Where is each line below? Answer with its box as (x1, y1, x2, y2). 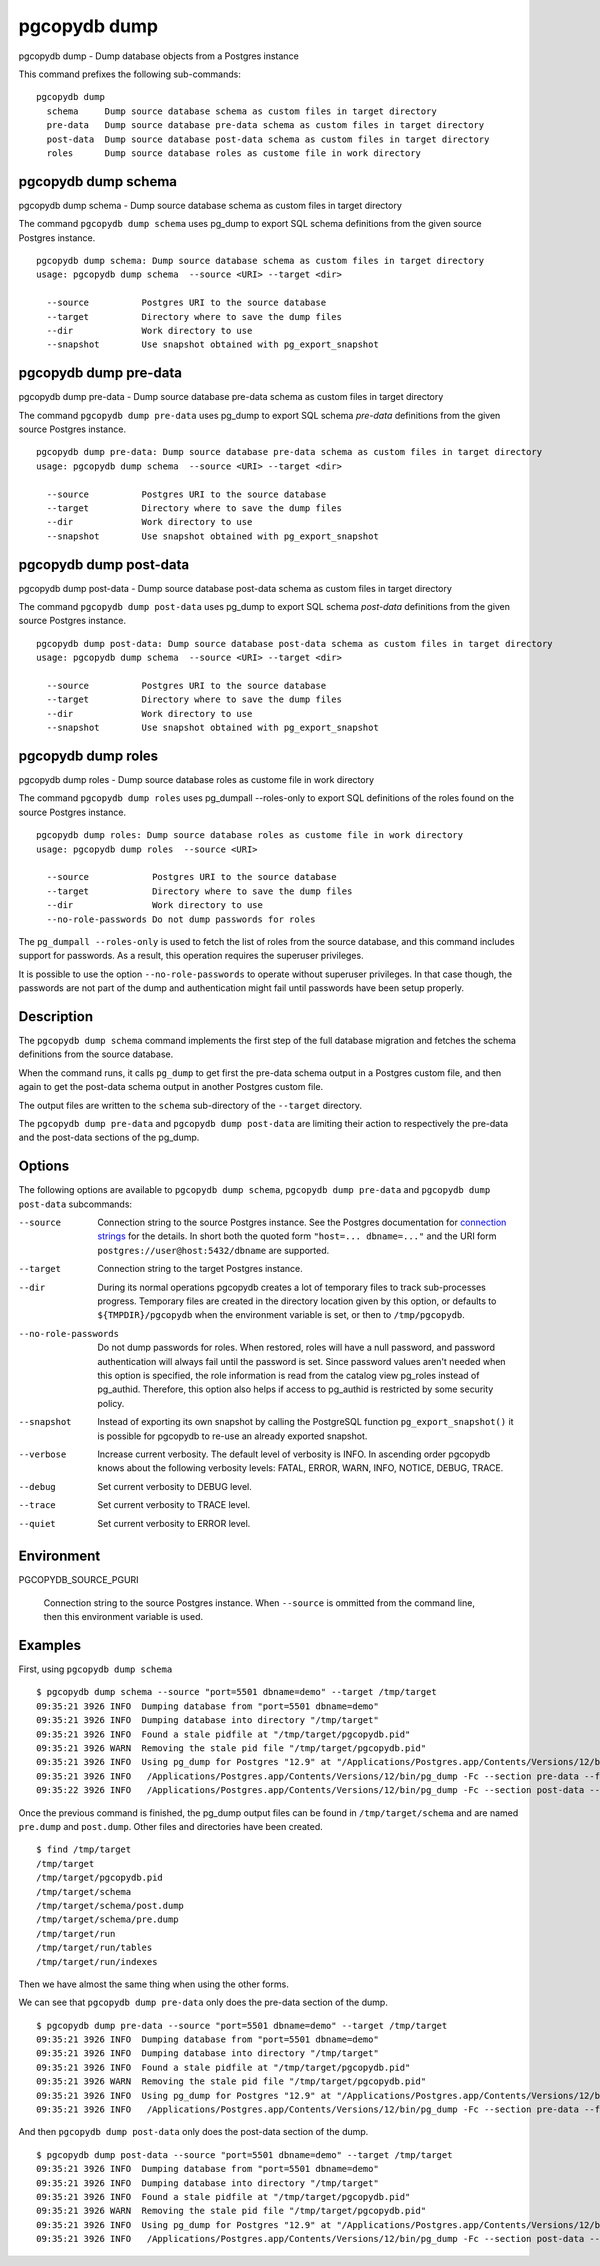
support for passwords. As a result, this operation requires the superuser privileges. (18, 950, 364, 962)
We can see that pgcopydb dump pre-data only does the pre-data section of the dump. (18, 1996, 389, 2009)
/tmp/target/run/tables (36, 1942, 153, 1954)
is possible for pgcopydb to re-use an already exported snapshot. (97, 1430, 368, 1442)
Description (18, 1008, 94, 1025)
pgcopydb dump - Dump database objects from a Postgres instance (18, 50, 299, 62)
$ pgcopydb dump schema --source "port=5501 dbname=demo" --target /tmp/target (36, 1686, 437, 1698)
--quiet (18, 1518, 57, 1529)
